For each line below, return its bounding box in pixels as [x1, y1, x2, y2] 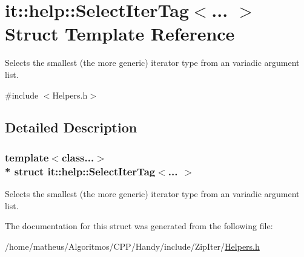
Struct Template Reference [5, 21, 235, 46]
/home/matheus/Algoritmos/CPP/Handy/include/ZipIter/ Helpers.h [5, 239, 260, 252]
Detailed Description [5, 118, 137, 137]
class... [61, 149, 94, 164]
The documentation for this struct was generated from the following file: [5, 220, 273, 232]
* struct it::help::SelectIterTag [5, 163, 156, 178]
